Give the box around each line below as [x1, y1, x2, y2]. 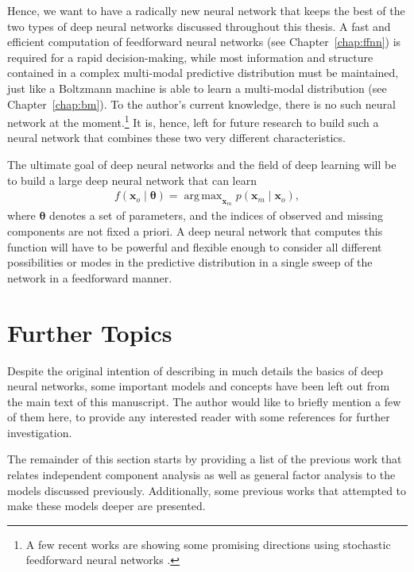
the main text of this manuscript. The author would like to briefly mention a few [7, 393, 401, 409]
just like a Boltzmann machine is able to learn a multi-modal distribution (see [7, 79, 387, 96]
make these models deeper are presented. [7, 497, 206, 514]
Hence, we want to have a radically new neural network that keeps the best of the [7, 2, 405, 18]
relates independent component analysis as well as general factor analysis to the [7, 466, 396, 483]
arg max [184, 190, 222, 202]
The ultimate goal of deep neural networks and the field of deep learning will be [7, 156, 397, 172]
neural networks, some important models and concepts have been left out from [7, 378, 390, 394]
